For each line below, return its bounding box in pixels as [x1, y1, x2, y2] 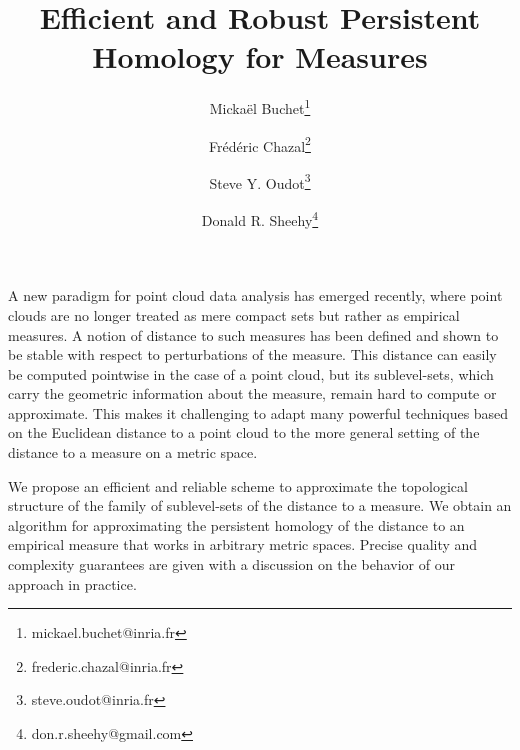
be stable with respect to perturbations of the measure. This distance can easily [8, 344, 497, 365]
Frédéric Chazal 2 [209, 132, 311, 156]
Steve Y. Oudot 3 [209, 169, 311, 193]
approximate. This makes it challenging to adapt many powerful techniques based [8, 402, 509, 423]
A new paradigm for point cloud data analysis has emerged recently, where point [8, 285, 503, 306]
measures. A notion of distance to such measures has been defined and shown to [8, 324, 499, 345]
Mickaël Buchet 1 [209, 95, 311, 118]
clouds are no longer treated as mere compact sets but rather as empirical [8, 304, 460, 325]
